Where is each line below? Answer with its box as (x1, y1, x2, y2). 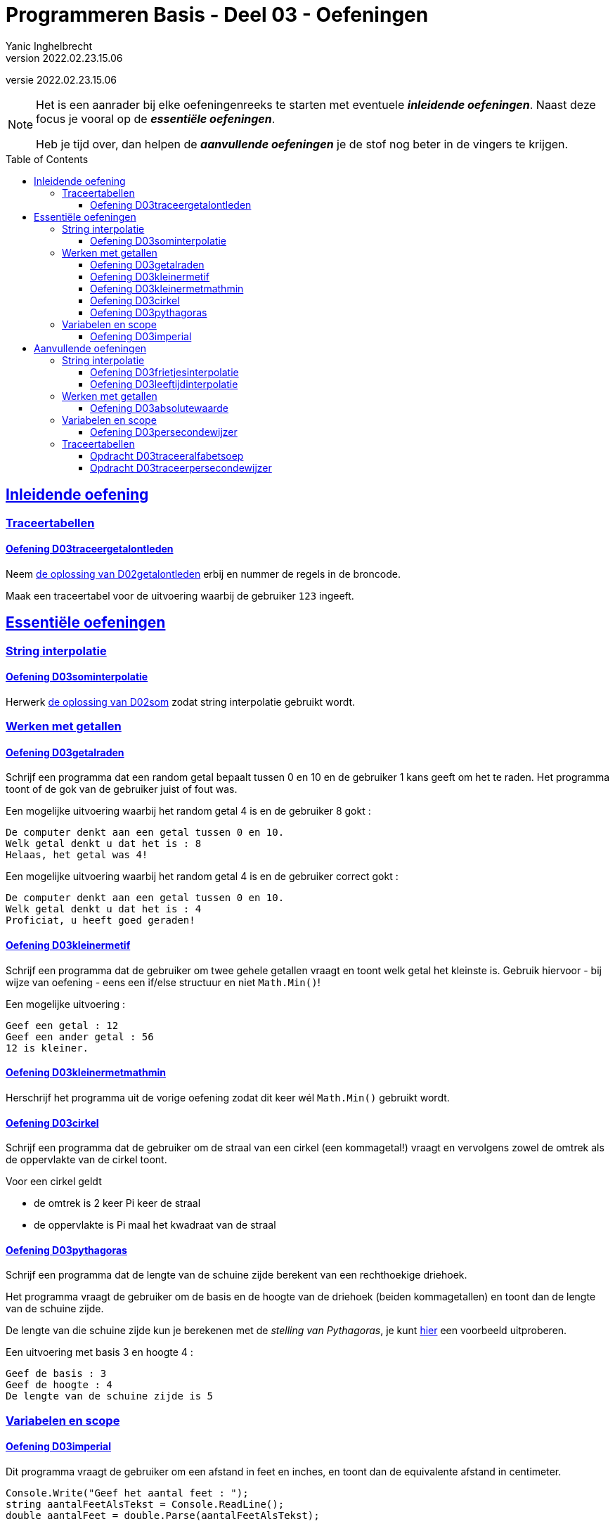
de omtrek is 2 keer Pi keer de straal (34, 1197, 201, 1210)
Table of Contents (6, 153, 89, 165)
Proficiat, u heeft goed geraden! (6, 914, 195, 926)
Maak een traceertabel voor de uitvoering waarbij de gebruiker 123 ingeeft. (6, 589, 354, 602)
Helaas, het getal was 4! (6, 849, 148, 861)
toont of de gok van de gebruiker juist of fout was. (6, 783, 238, 796)
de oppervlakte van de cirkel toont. (6, 1153, 167, 1166)
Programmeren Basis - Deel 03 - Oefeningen (6, 3, 429, 27)
